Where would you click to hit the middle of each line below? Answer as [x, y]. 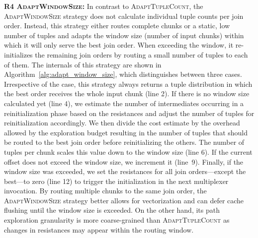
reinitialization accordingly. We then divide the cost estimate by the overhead [122, 123]
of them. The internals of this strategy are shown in [83, 64]
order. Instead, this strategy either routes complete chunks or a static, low [117, 26]
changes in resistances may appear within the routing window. [99, 229]
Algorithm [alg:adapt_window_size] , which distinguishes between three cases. [123, 74]
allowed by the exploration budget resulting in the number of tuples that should [126, 132]
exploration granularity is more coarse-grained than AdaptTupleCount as [117, 220]
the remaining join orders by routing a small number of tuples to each [141, 54]
